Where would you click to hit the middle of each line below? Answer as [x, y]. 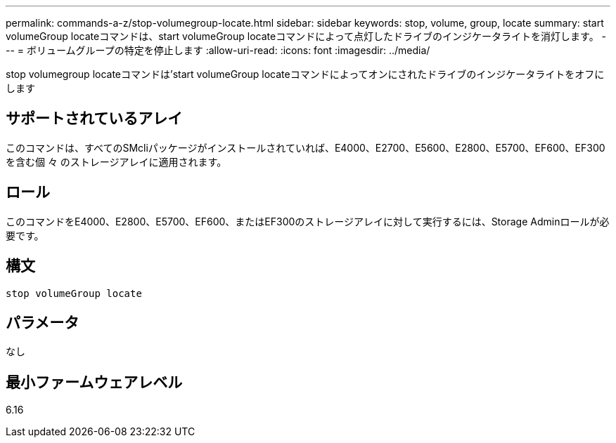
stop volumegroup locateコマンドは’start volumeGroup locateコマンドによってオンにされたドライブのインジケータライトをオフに [305, 74]
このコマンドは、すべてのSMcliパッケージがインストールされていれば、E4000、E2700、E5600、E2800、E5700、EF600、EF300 [306, 147]
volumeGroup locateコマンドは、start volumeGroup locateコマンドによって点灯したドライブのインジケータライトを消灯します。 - [306, 36]
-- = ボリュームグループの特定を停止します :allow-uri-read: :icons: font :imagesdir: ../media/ [218, 50]
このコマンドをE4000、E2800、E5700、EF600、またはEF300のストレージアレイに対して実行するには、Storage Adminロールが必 [308, 221]
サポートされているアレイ [94, 119]
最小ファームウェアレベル [94, 382]
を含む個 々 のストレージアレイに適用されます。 [116, 161]
